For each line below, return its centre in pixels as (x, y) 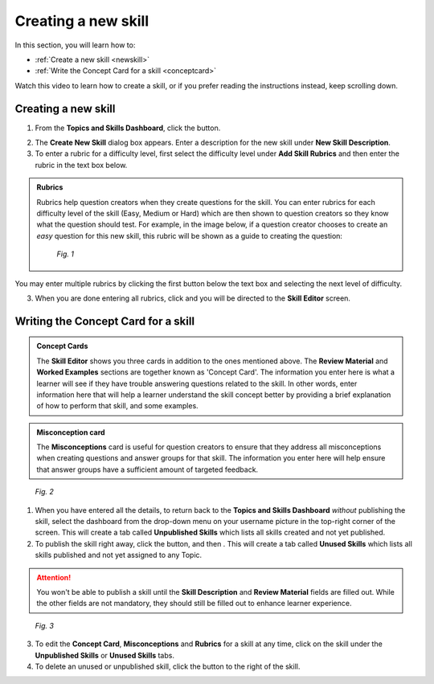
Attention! (54, 577)
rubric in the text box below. (81, 165)
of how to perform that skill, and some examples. (117, 406)
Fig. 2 (44, 492)
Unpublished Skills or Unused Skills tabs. (104, 655)
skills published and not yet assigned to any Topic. (119, 555)
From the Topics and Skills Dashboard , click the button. (128, 128)
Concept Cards (62, 346)
